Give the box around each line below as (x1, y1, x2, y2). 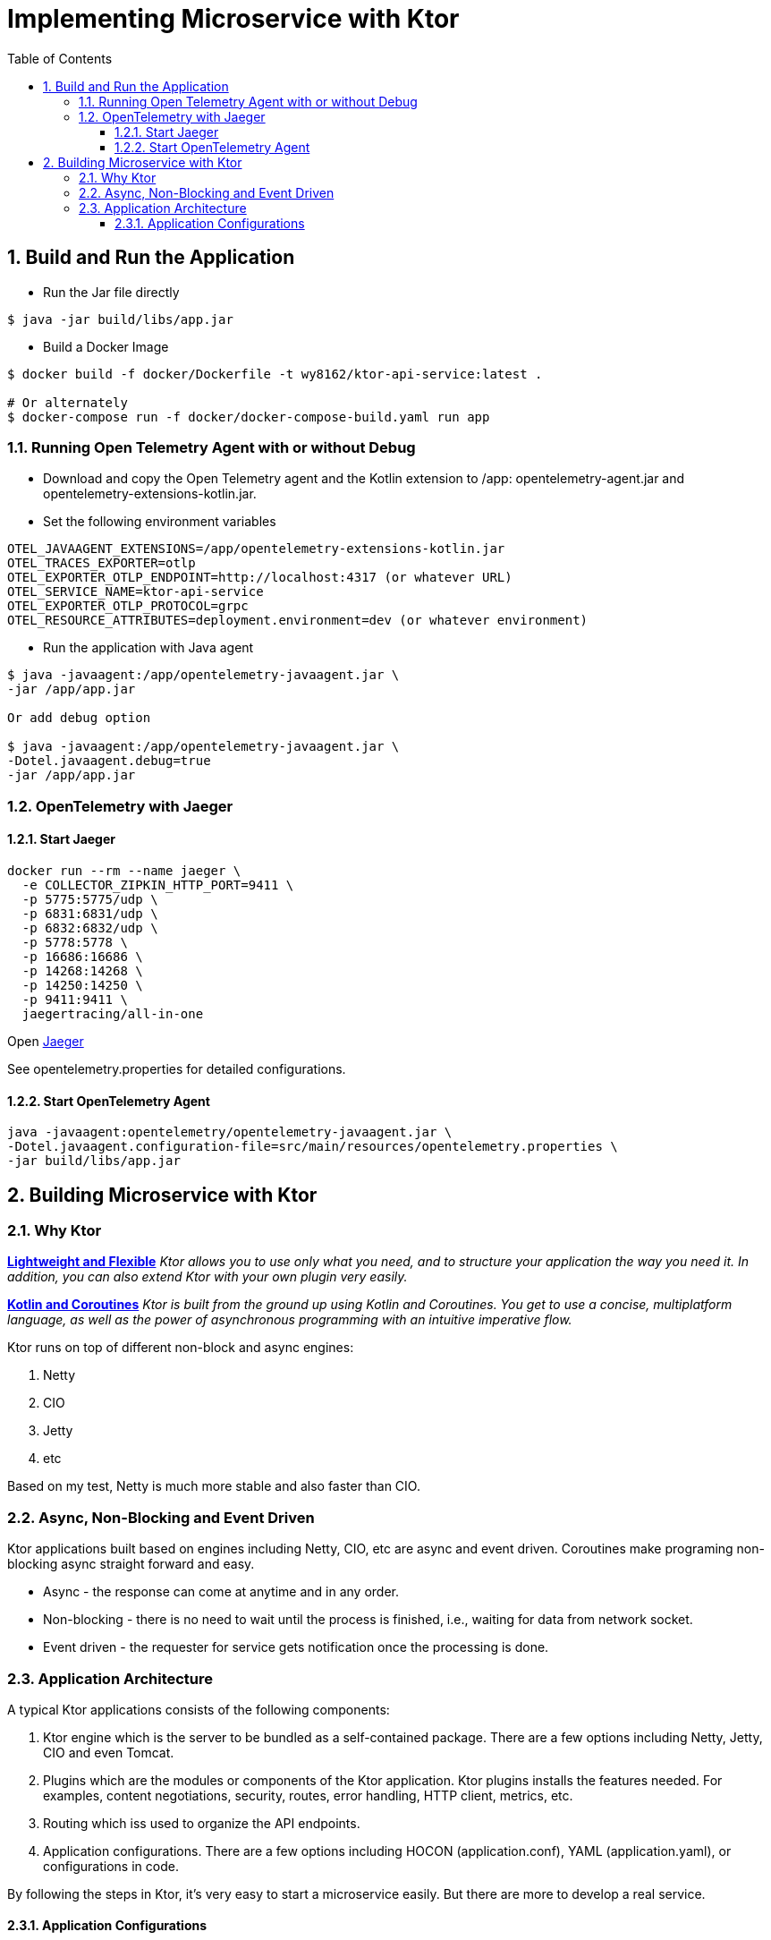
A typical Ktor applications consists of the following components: (7, 1701, 390, 1717)
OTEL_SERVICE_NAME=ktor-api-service (7, 584, 264, 600)
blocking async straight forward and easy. (7, 1556, 255, 1572)
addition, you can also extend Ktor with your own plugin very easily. (7, 1269, 408, 1285)
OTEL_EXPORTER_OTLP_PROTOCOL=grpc (7, 599, 249, 614)
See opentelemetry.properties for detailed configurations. (7, 1060, 346, 1076)
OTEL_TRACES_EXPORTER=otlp (7, 556, 196, 571)
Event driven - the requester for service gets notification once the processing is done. (43, 1639, 549, 1655)
